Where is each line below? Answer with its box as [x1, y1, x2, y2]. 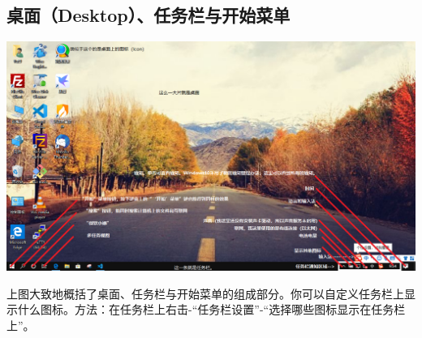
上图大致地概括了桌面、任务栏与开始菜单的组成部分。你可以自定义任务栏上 [6, 285, 404, 302]
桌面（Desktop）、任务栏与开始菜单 [6, 2, 291, 28]
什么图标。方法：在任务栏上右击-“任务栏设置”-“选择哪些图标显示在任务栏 [17, 301, 406, 318]
